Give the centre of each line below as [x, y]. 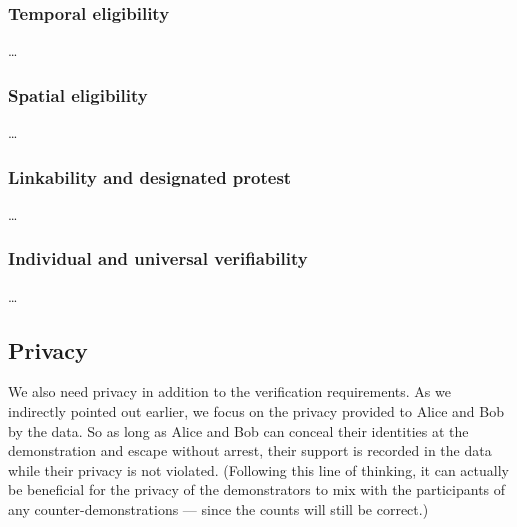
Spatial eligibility [78, 94]
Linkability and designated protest [150, 176]
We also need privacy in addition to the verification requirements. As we [229, 391]
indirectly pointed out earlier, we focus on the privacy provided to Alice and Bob [256, 411]
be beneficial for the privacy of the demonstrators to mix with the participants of [257, 489]
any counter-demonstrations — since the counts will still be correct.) [218, 509]
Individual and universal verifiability [158, 258]
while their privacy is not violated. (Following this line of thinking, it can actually [258, 469]
